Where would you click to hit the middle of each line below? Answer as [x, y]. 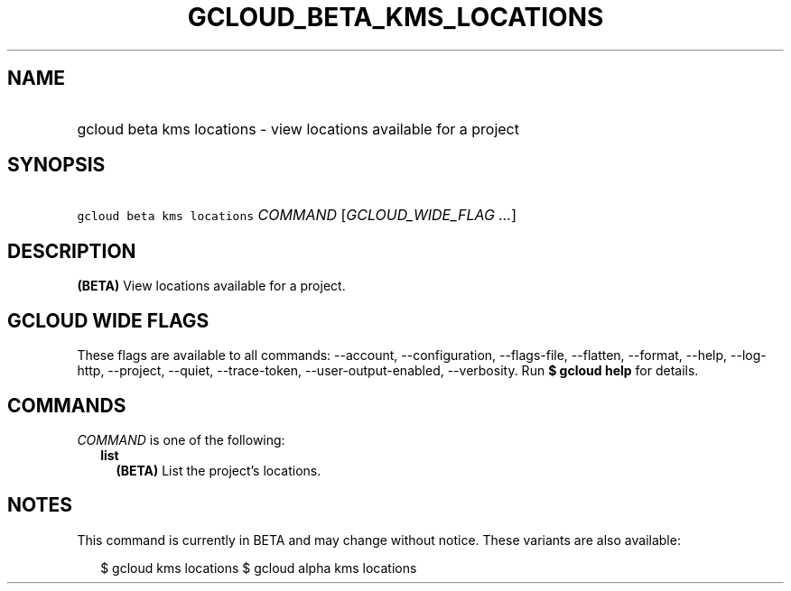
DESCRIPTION [72, 251]
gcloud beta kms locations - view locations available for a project [298, 129]
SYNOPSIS [56, 165]
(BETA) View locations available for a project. [211, 286]
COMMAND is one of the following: [181, 439]
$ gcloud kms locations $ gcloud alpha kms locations [259, 568]
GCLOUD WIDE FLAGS [108, 320]
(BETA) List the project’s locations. [219, 470]
